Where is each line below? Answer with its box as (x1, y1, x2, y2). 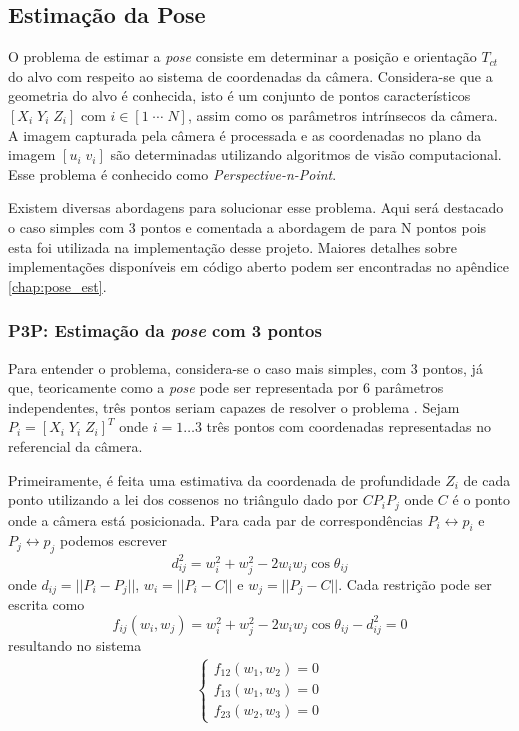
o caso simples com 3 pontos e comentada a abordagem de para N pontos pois (8, 216, 487, 237)
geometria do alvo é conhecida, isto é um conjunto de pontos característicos (8, 85, 471, 106)
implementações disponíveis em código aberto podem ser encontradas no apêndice (8, 256, 509, 277)
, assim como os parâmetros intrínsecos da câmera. (187, 104, 498, 125)
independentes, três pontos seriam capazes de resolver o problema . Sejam (8, 396, 460, 417)
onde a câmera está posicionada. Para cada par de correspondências (8, 509, 423, 530)
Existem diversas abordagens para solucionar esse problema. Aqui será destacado (8, 197, 504, 218)
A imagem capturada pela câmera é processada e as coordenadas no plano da (8, 124, 482, 145)
